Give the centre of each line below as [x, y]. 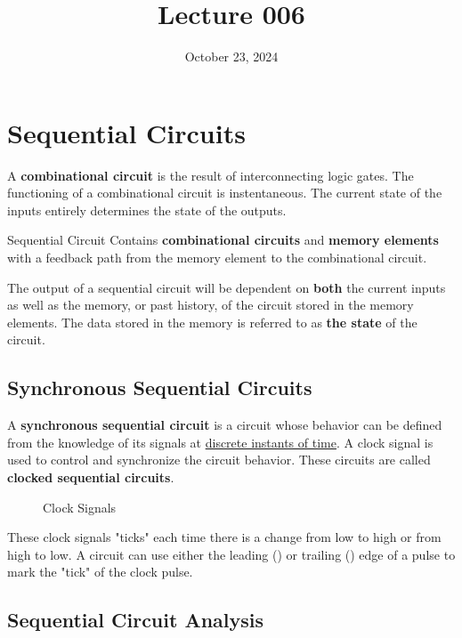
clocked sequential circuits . [91, 476]
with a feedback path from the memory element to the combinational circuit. [217, 258]
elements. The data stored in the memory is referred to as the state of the [212, 322]
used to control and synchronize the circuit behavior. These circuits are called [219, 460]
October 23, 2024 [231, 57]
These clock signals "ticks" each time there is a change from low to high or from [224, 537]
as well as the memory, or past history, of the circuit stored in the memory [211, 305]
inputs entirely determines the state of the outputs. [147, 210]
